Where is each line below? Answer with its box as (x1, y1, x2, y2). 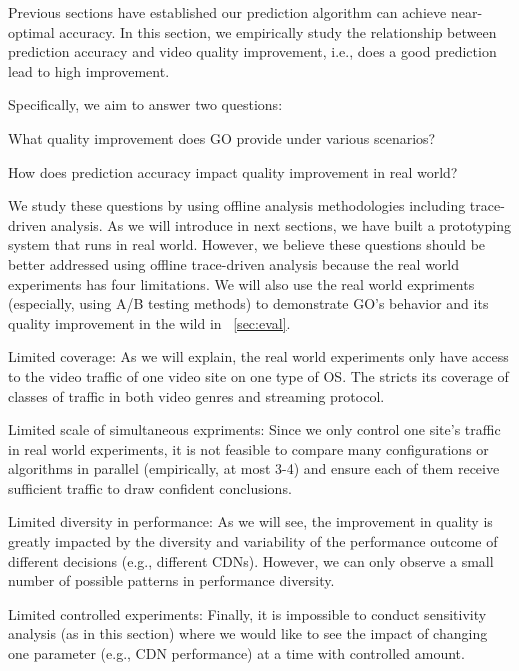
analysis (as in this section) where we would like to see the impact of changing (8, 623, 488, 644)
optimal (8, 21, 55, 42)
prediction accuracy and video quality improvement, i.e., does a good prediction (8, 41, 497, 62)
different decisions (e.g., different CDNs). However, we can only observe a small (8, 550, 494, 571)
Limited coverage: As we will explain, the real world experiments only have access (8, 346, 509, 367)
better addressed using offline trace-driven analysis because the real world (8, 253, 460, 274)
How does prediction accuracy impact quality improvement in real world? (8, 161, 458, 182)
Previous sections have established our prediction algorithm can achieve (8, 2, 447, 22)
